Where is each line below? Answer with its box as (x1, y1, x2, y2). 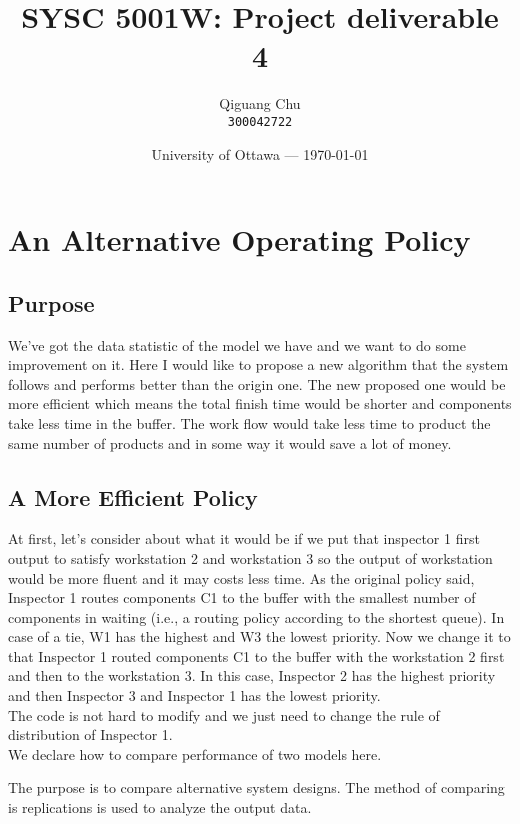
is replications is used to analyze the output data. (8, 797, 312, 818)
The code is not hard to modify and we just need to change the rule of (8, 704, 440, 725)
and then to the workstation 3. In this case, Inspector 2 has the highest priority (8, 665, 496, 686)
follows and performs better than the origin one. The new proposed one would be (8, 373, 506, 394)
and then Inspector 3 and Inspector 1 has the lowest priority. (8, 685, 381, 706)
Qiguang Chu (219, 93, 301, 114)
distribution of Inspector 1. (8, 724, 173, 745)
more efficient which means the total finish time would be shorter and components (8, 393, 512, 414)
